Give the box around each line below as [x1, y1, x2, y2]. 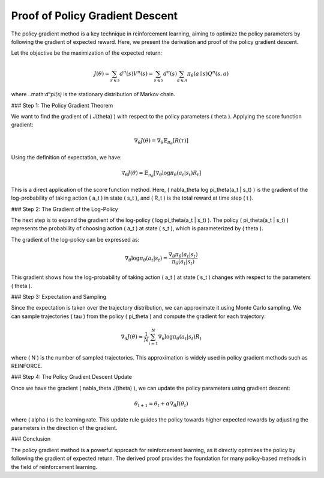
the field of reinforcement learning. [11, 463, 98, 470]
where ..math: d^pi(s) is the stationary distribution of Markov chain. [11, 91, 175, 98]
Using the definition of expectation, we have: [11, 153, 122, 161]
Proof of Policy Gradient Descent [11, 9, 178, 22]
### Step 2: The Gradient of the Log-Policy [11, 205, 118, 213]
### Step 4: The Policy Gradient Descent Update [11, 373, 132, 381]
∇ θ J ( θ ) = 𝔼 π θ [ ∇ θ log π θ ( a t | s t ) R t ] [121, 169, 202, 179]
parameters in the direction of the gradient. [11, 424, 118, 431]
